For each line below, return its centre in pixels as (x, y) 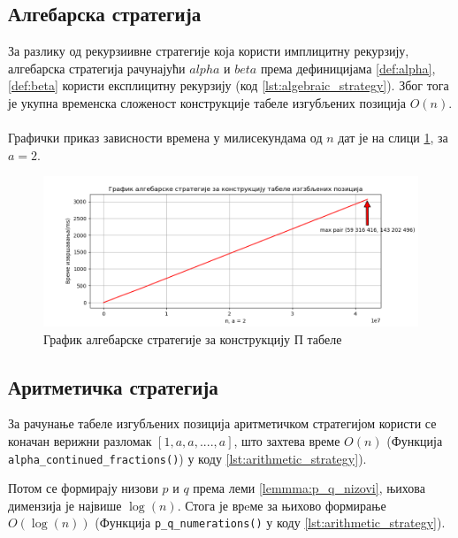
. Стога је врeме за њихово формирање (282, 505)
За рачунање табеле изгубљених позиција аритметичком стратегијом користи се (222, 423)
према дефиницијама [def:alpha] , (348, 68)
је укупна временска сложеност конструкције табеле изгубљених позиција (207, 102)
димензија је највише (65, 505)
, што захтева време (287, 440)
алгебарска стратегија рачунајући (97, 68)
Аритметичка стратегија (113, 386)
